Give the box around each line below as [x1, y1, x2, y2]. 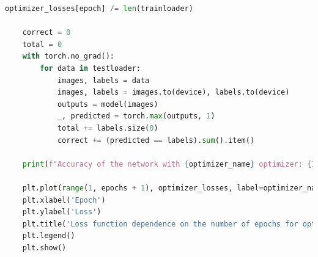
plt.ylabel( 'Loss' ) [22, 208, 102, 217]
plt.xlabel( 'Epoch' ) [22, 195, 106, 205]
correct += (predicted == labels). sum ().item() [57, 136, 255, 145]
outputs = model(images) [57, 100, 158, 109]
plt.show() [22, 243, 67, 252]
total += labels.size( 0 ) [57, 123, 158, 132]
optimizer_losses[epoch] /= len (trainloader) [5, 4, 193, 13]
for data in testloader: [40, 63, 141, 73]
